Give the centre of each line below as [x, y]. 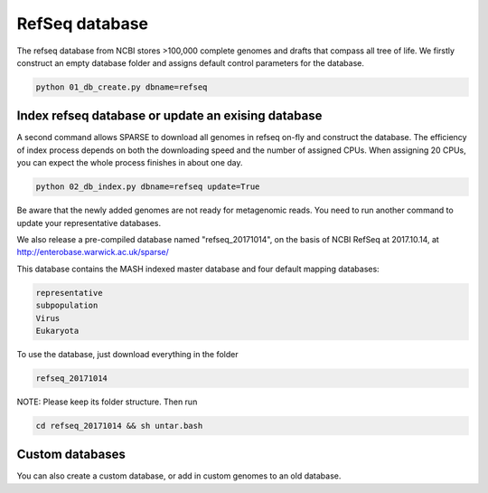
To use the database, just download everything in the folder [127, 354]
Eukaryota [57, 331]
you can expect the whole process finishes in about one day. [130, 163]
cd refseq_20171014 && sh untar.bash [119, 426]
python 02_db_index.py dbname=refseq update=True [148, 187]
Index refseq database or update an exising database [169, 116]
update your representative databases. [89, 223]
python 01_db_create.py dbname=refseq [122, 87]
